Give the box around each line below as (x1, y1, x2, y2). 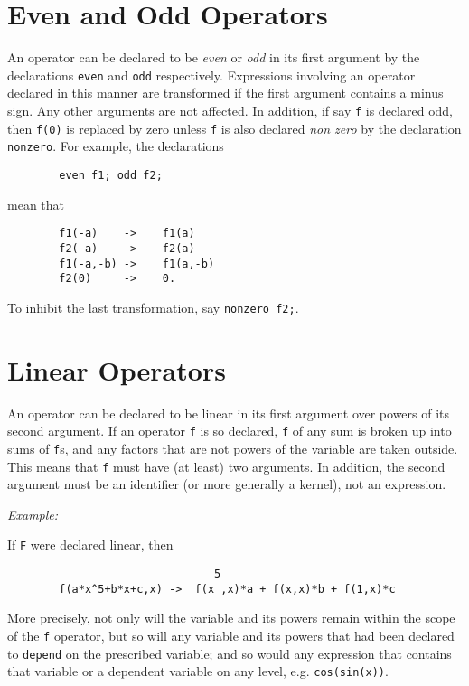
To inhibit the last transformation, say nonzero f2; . (7, 297, 299, 316)
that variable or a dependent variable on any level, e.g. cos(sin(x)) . (7, 662, 389, 681)
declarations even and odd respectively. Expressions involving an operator (7, 65, 416, 84)
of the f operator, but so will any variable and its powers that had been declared (7, 625, 455, 644)
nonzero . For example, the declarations (7, 136, 224, 155)
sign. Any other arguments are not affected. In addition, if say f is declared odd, (7, 100, 453, 119)
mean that (7, 194, 64, 213)
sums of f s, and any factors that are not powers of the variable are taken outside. (7, 438, 458, 457)
